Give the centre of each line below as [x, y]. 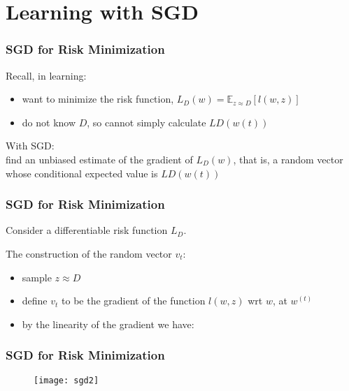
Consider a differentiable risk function [87, 230]
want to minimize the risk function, [98, 99]
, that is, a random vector [288, 159]
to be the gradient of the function [134, 301]
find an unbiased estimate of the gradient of [99, 159]
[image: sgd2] [66, 380]
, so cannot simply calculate [147, 122]
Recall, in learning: [46, 75]
